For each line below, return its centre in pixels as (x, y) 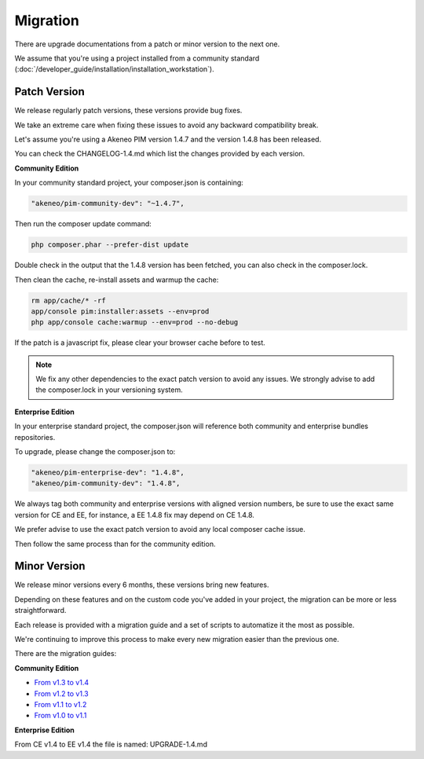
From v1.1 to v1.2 (60, 704)
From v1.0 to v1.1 (60, 716)
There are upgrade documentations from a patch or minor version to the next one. (147, 44)
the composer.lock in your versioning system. (110, 390)
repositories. (35, 437)
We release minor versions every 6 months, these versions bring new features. (142, 585)
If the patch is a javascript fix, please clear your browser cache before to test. (140, 343)
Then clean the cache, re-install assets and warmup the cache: (117, 280)
